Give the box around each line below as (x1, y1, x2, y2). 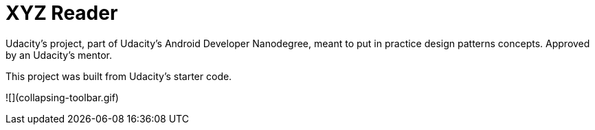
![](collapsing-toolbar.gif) (5, 91, 119, 103)
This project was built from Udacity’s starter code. (5, 70, 232, 82)
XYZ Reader (5, 1, 118, 25)
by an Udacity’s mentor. (5, 49, 113, 61)
